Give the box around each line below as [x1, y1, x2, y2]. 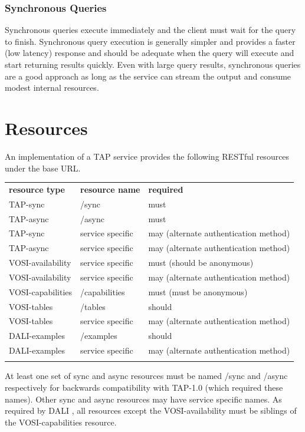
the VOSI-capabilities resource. [5, 415, 117, 428]
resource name [80, 183, 140, 195]
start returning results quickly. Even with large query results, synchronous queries [5, 58, 301, 70]
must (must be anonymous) [148, 285, 248, 298]
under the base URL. [5, 161, 81, 174]
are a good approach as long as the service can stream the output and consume [5, 70, 291, 82]
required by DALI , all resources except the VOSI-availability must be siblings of [5, 404, 297, 417]
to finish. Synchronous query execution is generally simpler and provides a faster [5, 35, 296, 47]
